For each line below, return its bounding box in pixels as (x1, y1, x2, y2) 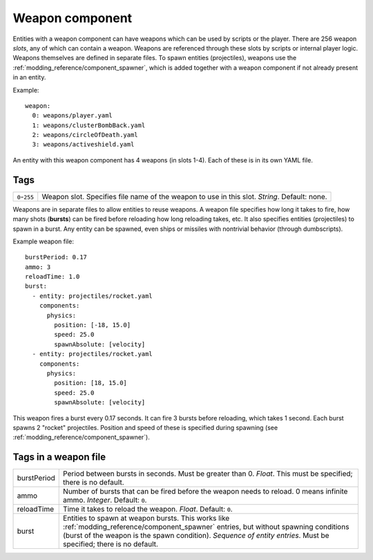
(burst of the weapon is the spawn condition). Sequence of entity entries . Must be (63, 531, 329, 541)
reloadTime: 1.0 (25, 273, 80, 281)
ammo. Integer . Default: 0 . (63, 495, 147, 505)
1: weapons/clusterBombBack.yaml (32, 121, 146, 129)
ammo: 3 (25, 263, 51, 271)
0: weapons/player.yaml (32, 111, 113, 120)
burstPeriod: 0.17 (25, 253, 88, 261)
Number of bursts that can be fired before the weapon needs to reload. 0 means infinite (63, 487, 348, 496)
